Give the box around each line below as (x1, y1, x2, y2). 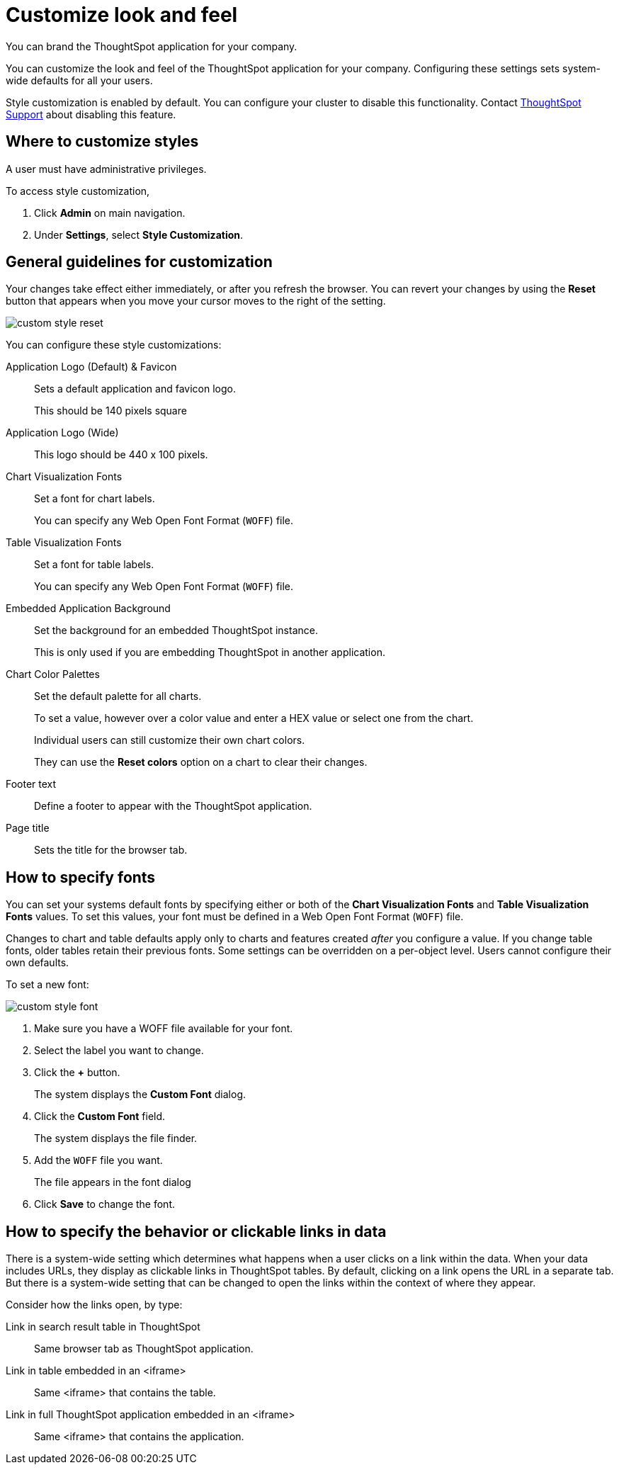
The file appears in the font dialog (34, 1176, 191, 1189)
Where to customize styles (6, 132, 199, 151)
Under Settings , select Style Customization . (34, 228, 244, 241)
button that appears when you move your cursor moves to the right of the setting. (6, 295, 386, 307)
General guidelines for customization (6, 253, 273, 271)
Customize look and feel (6, 3, 238, 27)
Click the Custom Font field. (34, 1110, 166, 1123)
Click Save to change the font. (34, 1198, 176, 1211)
